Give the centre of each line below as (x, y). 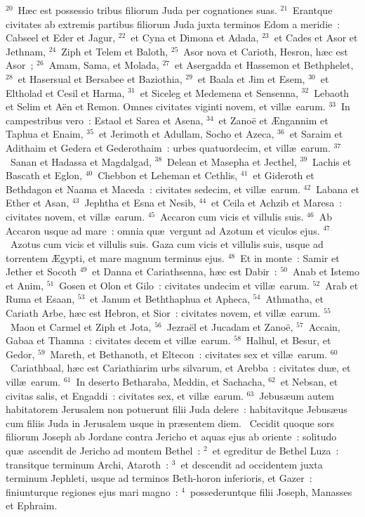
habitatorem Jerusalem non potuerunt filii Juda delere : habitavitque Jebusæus (177, 409)
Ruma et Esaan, (40, 299)
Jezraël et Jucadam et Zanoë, (230, 326)
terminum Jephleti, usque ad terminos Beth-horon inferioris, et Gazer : (159, 478)
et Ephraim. (32, 505)
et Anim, (25, 285)
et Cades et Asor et (316, 38)
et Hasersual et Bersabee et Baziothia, (100, 78)
